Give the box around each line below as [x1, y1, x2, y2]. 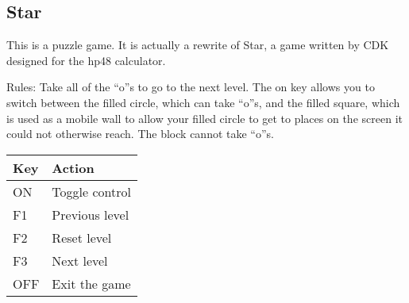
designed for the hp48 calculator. [6, 52, 166, 68]
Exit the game [52, 274, 131, 293]
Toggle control [52, 182, 131, 201]
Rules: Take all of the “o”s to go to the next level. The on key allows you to [6, 79, 375, 95]
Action [52, 158, 95, 177]
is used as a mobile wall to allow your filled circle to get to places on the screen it [6, 109, 403, 126]
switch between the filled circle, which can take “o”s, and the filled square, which [6, 94, 400, 110]
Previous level [52, 205, 129, 224]
